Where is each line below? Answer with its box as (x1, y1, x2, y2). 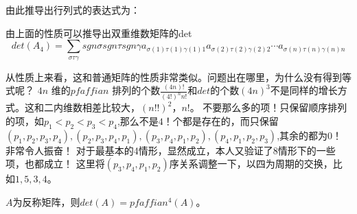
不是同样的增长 (270, 83, 338, 97)
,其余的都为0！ (277, 128, 343, 142)
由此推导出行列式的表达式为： (5, 3, 140, 16)
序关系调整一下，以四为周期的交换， (169, 156, 333, 171)
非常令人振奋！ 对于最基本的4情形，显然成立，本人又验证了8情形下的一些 (5, 143, 336, 157)
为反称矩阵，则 (12, 194, 80, 209)
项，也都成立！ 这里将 (5, 156, 105, 171)
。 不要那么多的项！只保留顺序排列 (189, 100, 347, 115)
